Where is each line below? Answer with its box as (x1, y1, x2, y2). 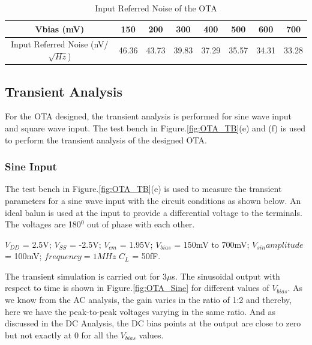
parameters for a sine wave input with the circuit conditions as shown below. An (5, 194, 301, 206)
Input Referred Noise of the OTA (95, 2, 217, 14)
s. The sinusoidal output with (172, 269, 280, 282)
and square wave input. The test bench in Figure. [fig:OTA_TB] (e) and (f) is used (5, 121, 305, 134)
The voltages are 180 (5, 218, 81, 230)
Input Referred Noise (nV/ (11, 38, 109, 50)
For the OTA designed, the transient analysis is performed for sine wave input (5, 110, 292, 122)
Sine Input (5, 159, 57, 174)
